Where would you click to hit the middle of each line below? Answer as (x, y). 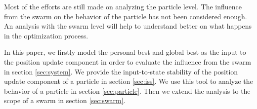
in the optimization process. (46, 35)
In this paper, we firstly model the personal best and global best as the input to (125, 52)
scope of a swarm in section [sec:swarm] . (65, 100)
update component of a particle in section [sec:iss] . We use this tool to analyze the (128, 81)
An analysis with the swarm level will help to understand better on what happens (128, 26)
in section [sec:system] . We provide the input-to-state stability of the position (121, 71)
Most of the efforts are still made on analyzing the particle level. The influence (123, 6)
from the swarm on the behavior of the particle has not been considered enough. (126, 16)
